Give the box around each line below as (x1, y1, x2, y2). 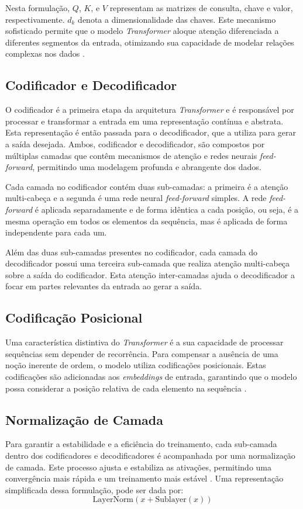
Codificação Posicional (5, 309, 143, 327)
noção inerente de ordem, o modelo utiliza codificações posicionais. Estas (5, 359, 266, 371)
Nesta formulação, (5, 2, 70, 13)
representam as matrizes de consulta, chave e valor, (109, 2, 293, 13)
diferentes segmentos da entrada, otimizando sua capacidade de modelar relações (5, 36, 294, 48)
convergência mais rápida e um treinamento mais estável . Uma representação (5, 472, 284, 484)
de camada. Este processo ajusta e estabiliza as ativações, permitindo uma (5, 460, 271, 473)
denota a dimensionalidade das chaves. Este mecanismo (78, 13, 276, 25)
